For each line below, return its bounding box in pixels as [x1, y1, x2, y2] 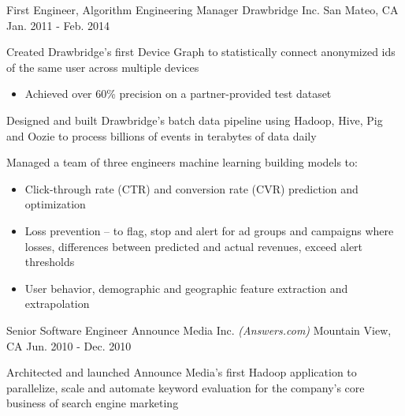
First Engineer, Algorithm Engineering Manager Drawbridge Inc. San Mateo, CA [6, 2, 399, 17]
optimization [24, 196, 86, 212]
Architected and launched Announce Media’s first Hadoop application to [6, 364, 357, 380]
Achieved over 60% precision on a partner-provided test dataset [24, 85, 332, 102]
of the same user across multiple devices [6, 58, 199, 75]
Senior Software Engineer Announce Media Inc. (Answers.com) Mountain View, [6, 321, 392, 338]
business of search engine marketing [6, 395, 179, 411]
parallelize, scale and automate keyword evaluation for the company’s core [6, 379, 365, 395]
